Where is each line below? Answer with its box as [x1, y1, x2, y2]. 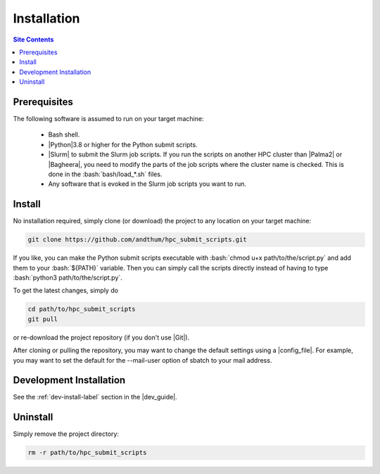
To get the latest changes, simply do [13, 286, 119, 295]
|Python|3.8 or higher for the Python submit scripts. [48, 140, 198, 149]
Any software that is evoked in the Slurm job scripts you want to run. [48, 180, 246, 188]
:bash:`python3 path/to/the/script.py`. [13, 273, 122, 282]
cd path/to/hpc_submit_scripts [27, 305, 137, 313]
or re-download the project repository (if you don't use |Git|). [13, 333, 190, 342]
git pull [27, 315, 58, 323]
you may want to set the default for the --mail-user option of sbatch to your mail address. [13, 356, 272, 364]
